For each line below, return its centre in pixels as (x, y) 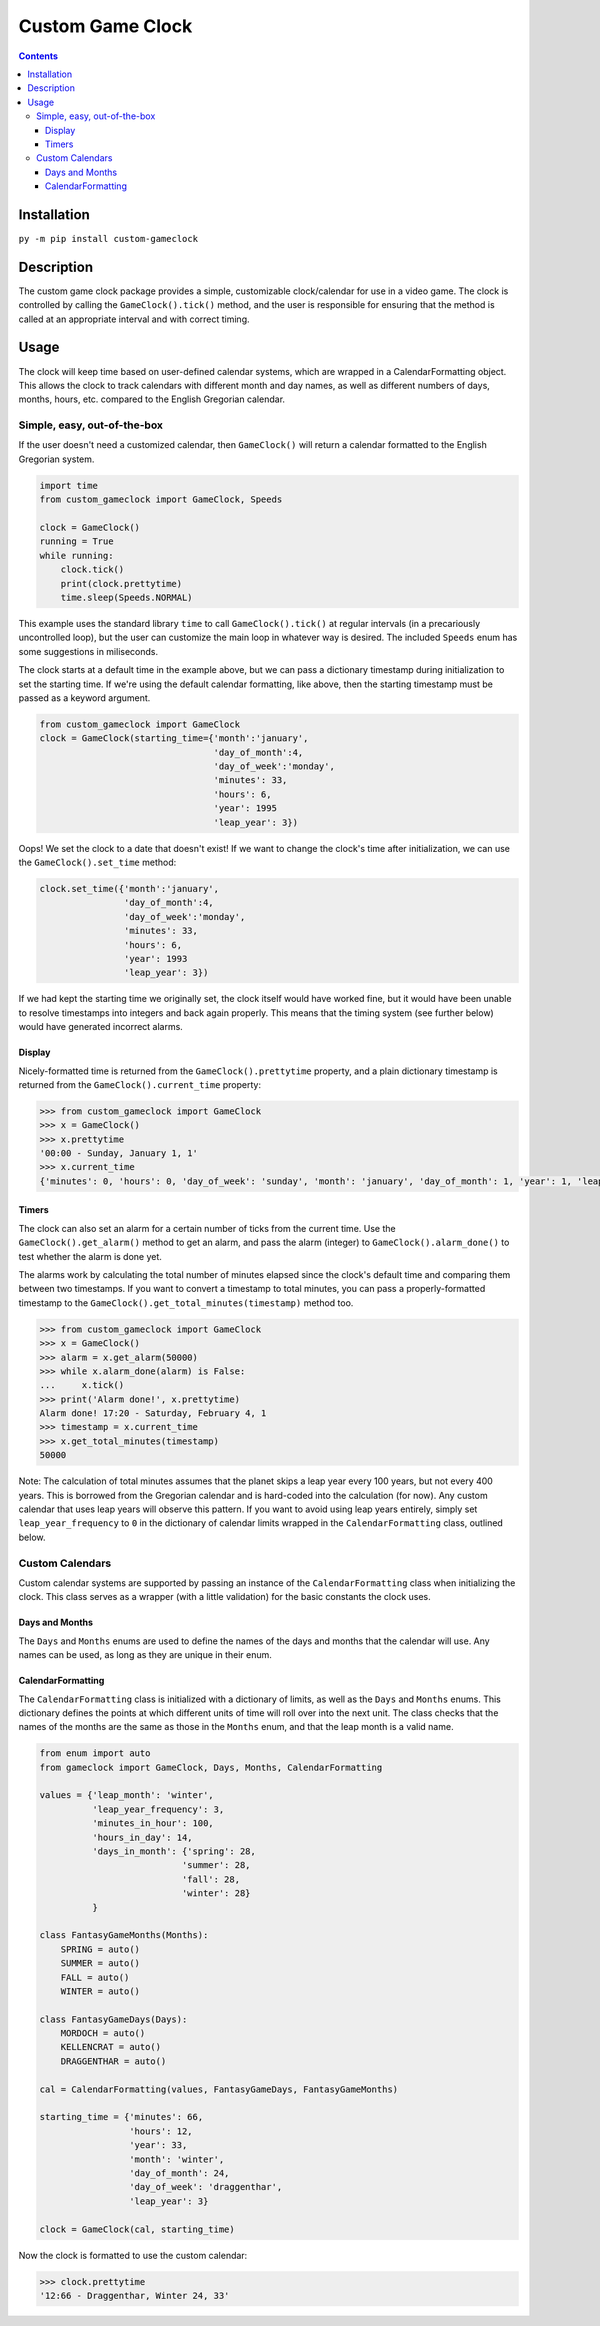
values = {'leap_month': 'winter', (126, 1795)
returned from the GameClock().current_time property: (140, 1084)
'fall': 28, (210, 1879)
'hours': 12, (161, 2131)
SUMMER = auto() (100, 1963)
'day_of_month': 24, (179, 2173)
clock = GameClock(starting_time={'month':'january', (174, 738)
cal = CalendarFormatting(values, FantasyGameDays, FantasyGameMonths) (219, 2089)
